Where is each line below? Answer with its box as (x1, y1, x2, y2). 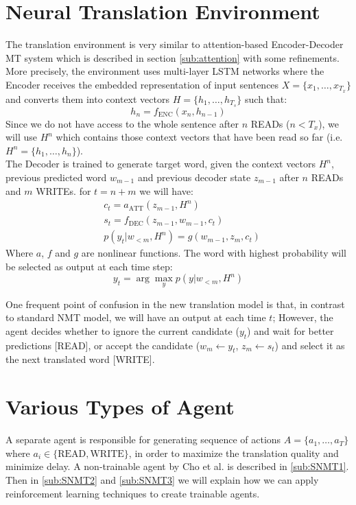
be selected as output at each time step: (5, 259, 173, 273)
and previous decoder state (137, 170, 251, 184)
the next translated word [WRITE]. (5, 352, 155, 366)
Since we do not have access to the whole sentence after (5, 116, 239, 130)
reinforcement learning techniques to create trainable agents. (5, 486, 260, 500)
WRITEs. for (36, 183, 91, 198)
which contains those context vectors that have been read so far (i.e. (56, 130, 343, 144)
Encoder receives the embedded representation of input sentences (5, 77, 279, 91)
